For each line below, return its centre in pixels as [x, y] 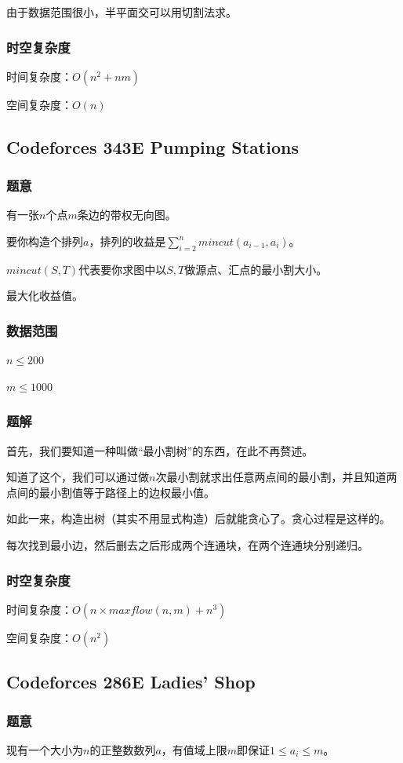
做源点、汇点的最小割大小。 [256, 269]
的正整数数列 [123, 749]
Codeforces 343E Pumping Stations [152, 146]
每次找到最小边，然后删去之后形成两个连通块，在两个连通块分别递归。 [187, 544]
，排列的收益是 [127, 241]
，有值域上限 [194, 749]
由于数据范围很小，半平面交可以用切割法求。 [122, 12]
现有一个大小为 [45, 749]
